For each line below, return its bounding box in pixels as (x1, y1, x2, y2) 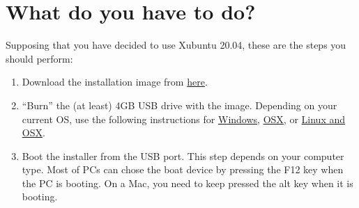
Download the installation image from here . (22, 74, 208, 89)
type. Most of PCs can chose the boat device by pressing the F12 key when (22, 162, 344, 177)
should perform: (6, 51, 73, 65)
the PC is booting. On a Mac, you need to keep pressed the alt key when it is (22, 175, 353, 190)
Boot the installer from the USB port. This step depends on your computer (22, 148, 344, 163)
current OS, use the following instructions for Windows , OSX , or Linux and (22, 111, 346, 126)
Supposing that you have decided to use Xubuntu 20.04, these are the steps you (6, 38, 346, 52)
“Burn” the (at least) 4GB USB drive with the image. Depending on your (22, 97, 337, 112)
